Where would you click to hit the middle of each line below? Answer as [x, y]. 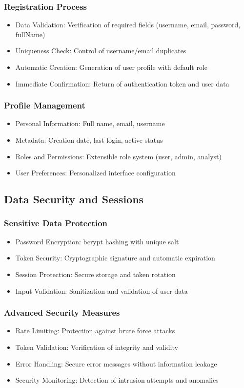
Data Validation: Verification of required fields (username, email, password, [128, 25]
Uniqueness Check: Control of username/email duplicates [101, 51]
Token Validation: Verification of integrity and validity [97, 347]
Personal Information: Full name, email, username [90, 123]
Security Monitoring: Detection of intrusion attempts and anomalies [117, 380]
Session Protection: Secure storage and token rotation [95, 274]
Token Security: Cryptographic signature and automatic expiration [115, 258]
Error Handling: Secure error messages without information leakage [116, 363]
